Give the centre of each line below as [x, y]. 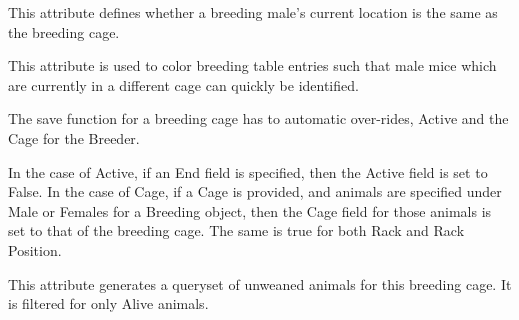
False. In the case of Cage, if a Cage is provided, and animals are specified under [255, 191]
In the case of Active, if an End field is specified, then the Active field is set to [248, 171]
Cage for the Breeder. [74, 137]
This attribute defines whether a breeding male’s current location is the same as [253, 12]
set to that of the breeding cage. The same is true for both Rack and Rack [236, 230]
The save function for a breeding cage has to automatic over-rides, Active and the [258, 118]
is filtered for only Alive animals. [108, 303]
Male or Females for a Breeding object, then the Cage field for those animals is [250, 210]
